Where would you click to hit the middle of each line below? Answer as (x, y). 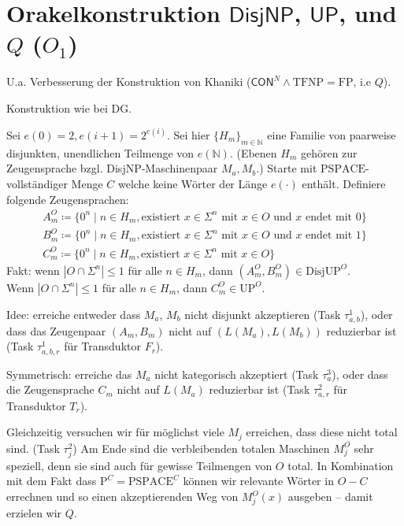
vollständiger (37, 183)
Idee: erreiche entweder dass (74, 314)
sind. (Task (33, 448)
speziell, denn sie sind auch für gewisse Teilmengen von (139, 465)
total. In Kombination (341, 465)
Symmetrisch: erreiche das (69, 374)
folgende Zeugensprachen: (68, 199)
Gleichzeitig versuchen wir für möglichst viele (115, 432)
